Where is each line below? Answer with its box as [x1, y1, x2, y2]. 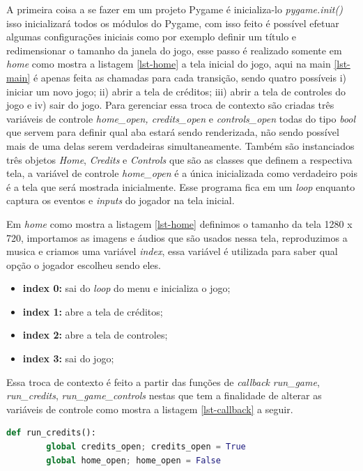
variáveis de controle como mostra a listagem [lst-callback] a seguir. [6, 401, 293, 416]
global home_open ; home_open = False [46, 455, 221, 465]
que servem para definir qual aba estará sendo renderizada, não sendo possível [6, 125, 339, 139]
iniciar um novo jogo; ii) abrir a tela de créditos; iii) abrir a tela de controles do [6, 84, 346, 98]
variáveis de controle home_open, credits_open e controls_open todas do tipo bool [6, 111, 356, 125]
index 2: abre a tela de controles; [22, 327, 168, 342]
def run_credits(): [6, 428, 96, 438]
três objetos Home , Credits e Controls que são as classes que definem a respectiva [6, 152, 353, 167]
